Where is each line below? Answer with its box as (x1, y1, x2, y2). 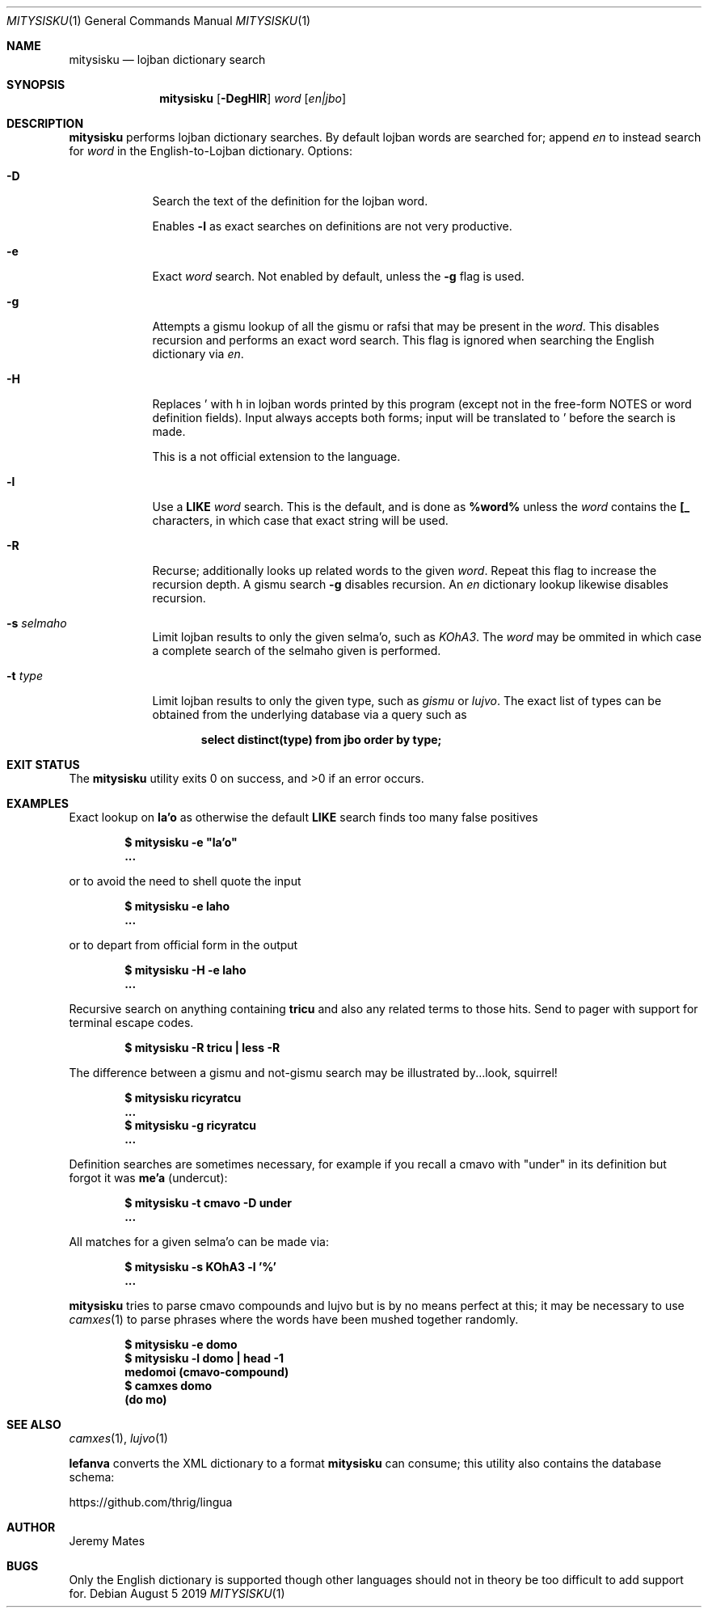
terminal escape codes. (69, 1016, 194, 1029)
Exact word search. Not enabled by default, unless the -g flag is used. (152, 269, 525, 283)
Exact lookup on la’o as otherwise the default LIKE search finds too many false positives (69, 810, 538, 824)
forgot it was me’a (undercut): (69, 1171, 228, 1185)
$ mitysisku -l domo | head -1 (124, 1351, 284, 1365)
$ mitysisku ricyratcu (124, 1091, 242, 1105)
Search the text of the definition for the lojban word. (152, 194, 428, 208)
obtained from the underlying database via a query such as (152, 708, 467, 721)
